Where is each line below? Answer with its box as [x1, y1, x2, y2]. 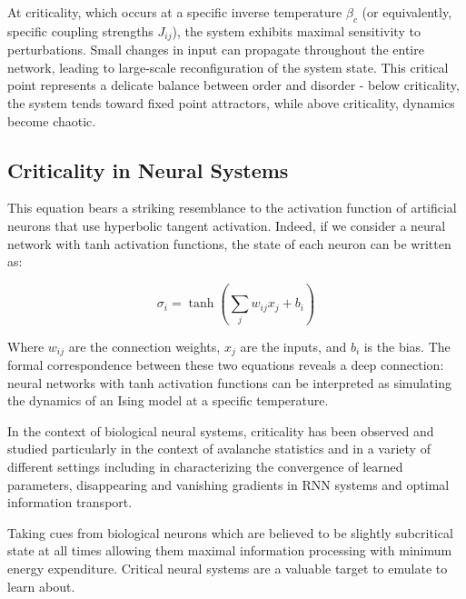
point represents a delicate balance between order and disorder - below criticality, [7, 75, 460, 95]
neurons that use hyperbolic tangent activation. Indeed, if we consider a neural [7, 216, 446, 235]
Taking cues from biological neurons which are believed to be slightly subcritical [7, 523, 453, 542]
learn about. [7, 576, 75, 595]
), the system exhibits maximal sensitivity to [172, 21, 421, 40]
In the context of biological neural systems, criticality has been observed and [7, 421, 434, 440]
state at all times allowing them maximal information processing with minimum [7, 541, 452, 560]
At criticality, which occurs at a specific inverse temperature [7, 3, 342, 21]
